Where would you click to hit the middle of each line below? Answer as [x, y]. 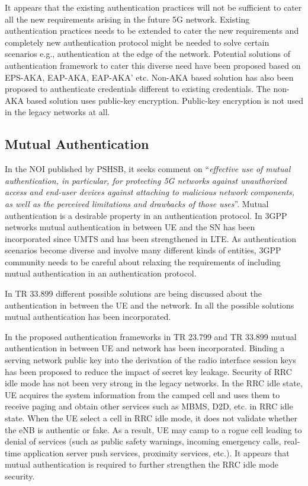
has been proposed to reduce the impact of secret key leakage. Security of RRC [148, 371]
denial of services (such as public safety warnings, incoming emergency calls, [143, 441]
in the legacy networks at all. [57, 112]
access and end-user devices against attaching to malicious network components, [150, 192]
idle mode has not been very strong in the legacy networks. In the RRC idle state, [154, 383]
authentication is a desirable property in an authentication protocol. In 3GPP [146, 215]
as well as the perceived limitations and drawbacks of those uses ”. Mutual [137, 203]
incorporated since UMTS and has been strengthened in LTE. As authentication [151, 238]
